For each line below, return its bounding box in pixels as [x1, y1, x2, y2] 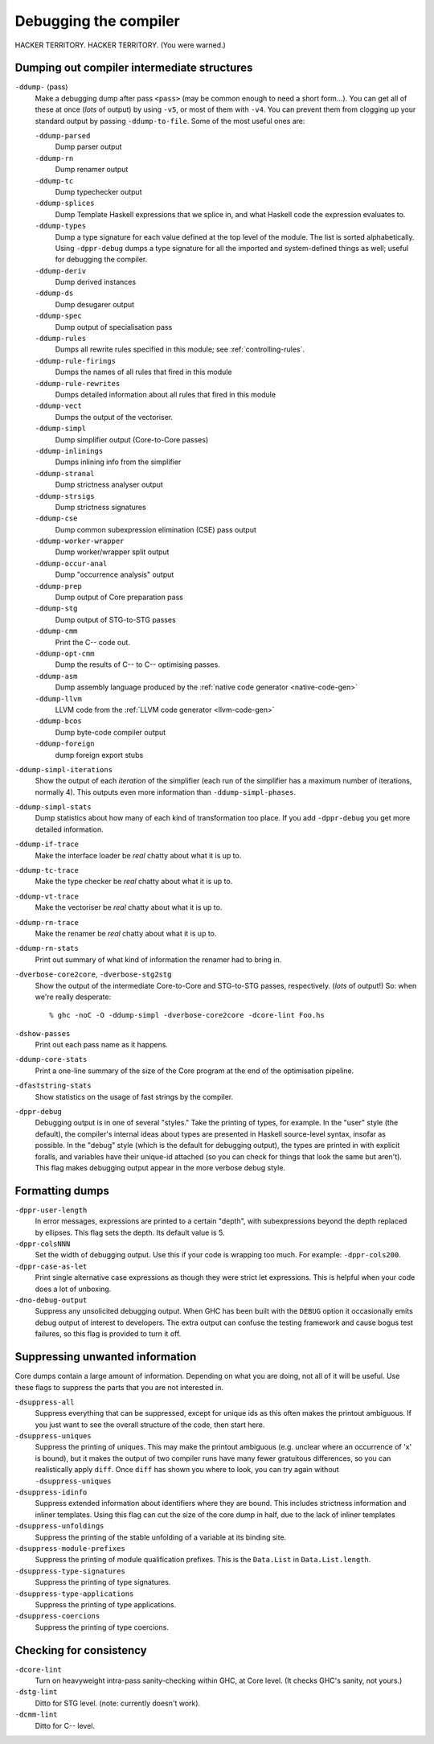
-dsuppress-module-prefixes [14, 1544, 126, 1553]
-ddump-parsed [35, 131, 91, 141]
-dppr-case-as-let [14, 1261, 88, 1271]
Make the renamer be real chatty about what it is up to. [35, 928, 217, 938]
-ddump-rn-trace [14, 918, 80, 927]
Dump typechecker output [55, 187, 142, 196]
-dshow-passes [14, 1029, 71, 1038]
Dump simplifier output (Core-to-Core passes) [55, 434, 209, 444]
